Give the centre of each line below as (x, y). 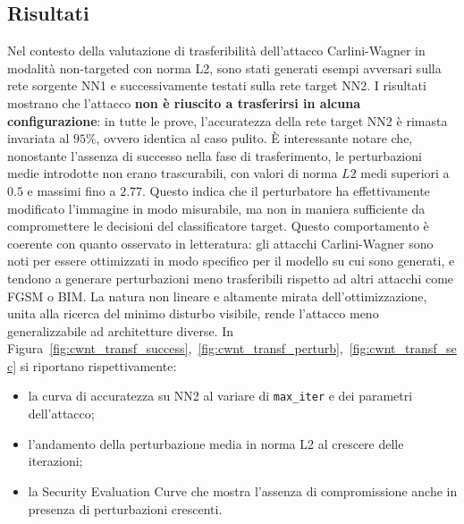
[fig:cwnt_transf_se (403, 348)
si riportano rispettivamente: (98, 365)
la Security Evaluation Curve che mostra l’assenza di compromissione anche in (243, 490)
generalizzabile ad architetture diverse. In (121, 330)
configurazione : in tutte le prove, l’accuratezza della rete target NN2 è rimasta (228, 120)
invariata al (38, 138)
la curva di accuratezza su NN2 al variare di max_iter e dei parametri (220, 396)
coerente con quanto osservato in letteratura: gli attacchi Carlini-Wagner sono (220, 243)
